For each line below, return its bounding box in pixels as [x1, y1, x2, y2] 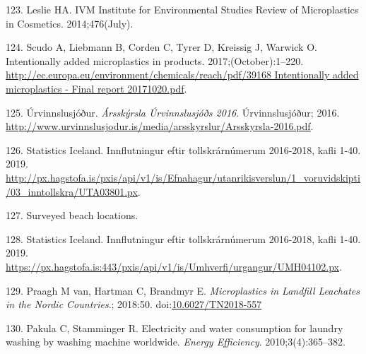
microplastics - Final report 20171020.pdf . [6, 81, 187, 95]
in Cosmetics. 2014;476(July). [6, 16, 134, 30]
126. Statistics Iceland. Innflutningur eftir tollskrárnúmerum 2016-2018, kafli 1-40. [6, 142, 361, 157]
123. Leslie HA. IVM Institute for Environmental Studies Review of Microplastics [6, 2, 359, 16]
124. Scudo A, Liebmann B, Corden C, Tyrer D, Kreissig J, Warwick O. [6, 40, 317, 54]
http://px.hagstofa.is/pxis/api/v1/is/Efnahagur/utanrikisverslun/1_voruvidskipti [6, 170, 360, 184]
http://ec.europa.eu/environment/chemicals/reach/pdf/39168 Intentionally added [6, 67, 359, 82]
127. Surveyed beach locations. [6, 208, 138, 223]
